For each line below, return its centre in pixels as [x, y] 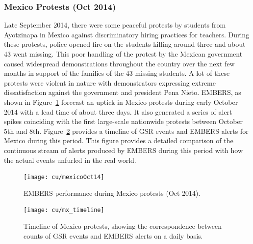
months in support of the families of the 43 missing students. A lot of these [117, 73]
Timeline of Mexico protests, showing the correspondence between [123, 226]
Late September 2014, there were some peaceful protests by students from [115, 25]
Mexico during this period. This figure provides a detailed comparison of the [119, 140]
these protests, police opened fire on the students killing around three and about [125, 44]
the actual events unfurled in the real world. [70, 160]
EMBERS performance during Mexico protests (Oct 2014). [112, 193]
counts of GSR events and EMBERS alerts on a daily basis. [113, 235]
